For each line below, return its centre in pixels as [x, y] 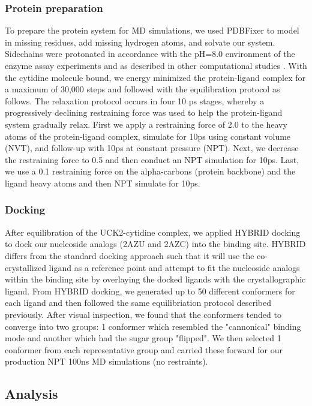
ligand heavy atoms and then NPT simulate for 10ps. [103, 183]
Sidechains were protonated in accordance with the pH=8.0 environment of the [150, 54]
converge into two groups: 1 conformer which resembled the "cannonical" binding [153, 326]
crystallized [25, 267]
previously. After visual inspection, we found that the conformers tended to [143, 314]
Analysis [31, 394]
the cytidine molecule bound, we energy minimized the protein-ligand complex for [155, 77]
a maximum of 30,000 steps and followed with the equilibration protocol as [142, 89]
